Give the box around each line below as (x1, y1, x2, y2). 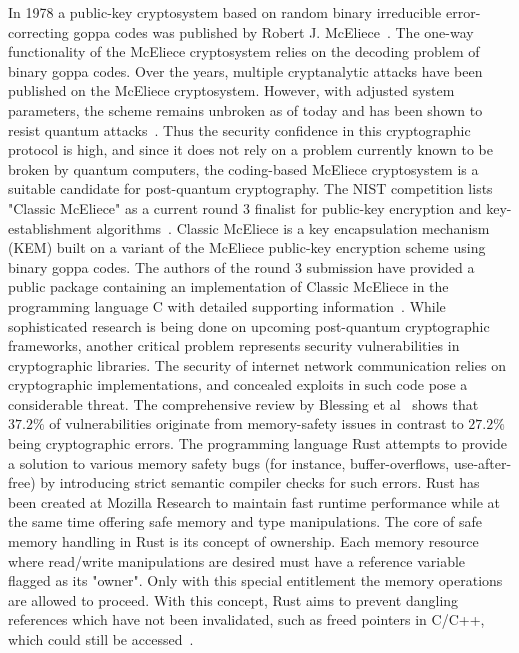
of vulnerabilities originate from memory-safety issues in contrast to (49, 413, 464, 434)
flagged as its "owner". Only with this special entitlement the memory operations (8, 570, 503, 591)
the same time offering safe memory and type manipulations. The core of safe (8, 511, 483, 532)
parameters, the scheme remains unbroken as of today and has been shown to (8, 99, 483, 120)
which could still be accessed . (8, 629, 194, 649)
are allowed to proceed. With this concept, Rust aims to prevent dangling (8, 589, 459, 610)
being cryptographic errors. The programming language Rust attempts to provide (8, 433, 507, 454)
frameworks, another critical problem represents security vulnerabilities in (8, 335, 460, 356)
